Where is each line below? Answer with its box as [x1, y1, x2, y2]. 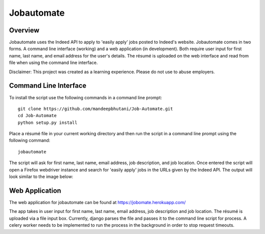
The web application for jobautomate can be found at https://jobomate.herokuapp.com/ [9, 199, 186, 205]
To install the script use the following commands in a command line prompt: [9, 94, 162, 100]
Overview [9, 26, 40, 34]
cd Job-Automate [18, 113, 57, 118]
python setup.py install [18, 119, 78, 125]
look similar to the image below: [9, 174, 74, 179]
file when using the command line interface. [9, 59, 98, 66]
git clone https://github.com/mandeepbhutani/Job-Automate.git [18, 106, 173, 112]
